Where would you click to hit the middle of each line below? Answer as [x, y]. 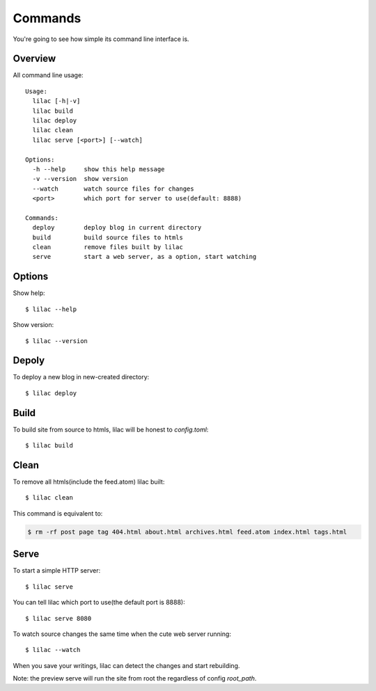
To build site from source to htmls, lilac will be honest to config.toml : [111, 429]
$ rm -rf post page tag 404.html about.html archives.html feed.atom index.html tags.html [187, 532]
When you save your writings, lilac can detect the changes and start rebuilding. [126, 665]
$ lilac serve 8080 [58, 618]
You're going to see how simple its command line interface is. [101, 39]
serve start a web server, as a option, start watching [144, 257]
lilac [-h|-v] [56, 101]
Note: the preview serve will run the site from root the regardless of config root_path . [135, 678]
